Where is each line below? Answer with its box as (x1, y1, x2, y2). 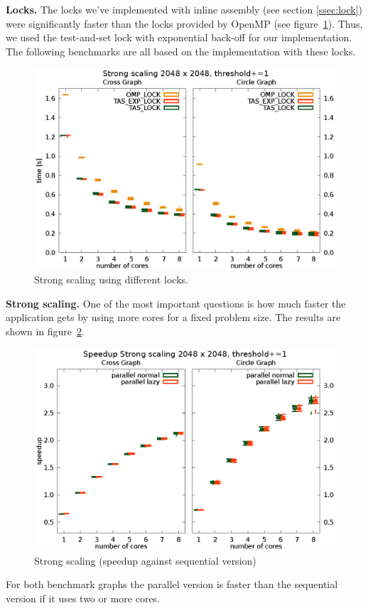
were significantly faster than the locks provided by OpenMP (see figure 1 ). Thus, (6, 16, 363, 31)
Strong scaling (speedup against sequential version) (34, 553, 256, 568)
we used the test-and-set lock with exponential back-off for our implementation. (6, 30, 352, 45)
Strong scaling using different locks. (34, 272, 188, 287)
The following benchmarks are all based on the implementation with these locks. (6, 43, 356, 58)
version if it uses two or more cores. (6, 590, 161, 605)
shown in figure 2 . (6, 323, 85, 338)
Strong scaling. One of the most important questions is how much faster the (6, 295, 346, 310)
